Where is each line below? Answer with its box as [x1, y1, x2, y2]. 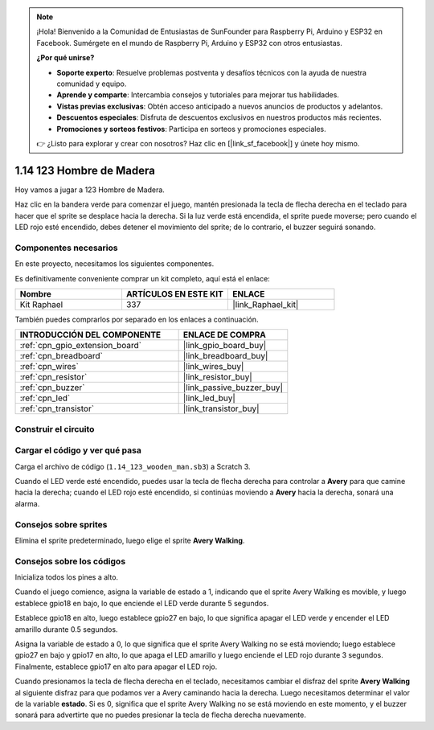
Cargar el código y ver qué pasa [14, 445, 142, 456]
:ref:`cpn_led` [19, 392, 71, 404]
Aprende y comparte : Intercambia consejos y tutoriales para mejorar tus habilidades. [56, 90, 339, 100]
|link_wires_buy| [182, 361, 244, 372]
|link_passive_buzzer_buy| [182, 382, 283, 393]
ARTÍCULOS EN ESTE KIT [125, 288, 224, 299]
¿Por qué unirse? [36, 53, 95, 63]
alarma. [14, 498, 40, 508]
